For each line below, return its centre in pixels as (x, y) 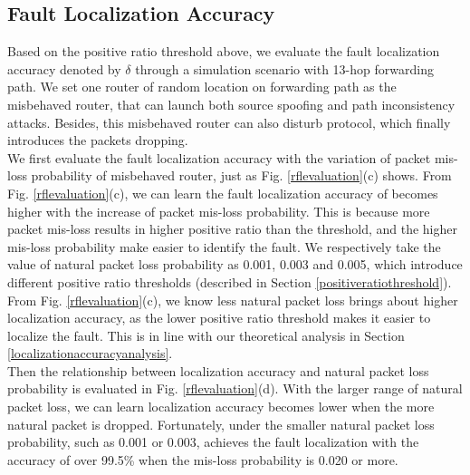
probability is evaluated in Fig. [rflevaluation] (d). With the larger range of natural (235, 388)
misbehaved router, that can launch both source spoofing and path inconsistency (231, 104)
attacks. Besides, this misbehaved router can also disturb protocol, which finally (229, 122)
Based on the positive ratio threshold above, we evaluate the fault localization (224, 51)
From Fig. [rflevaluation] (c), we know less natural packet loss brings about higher (233, 300)
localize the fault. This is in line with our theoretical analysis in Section (206, 335)
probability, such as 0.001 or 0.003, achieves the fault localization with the (213, 442)
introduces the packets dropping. (98, 140)
